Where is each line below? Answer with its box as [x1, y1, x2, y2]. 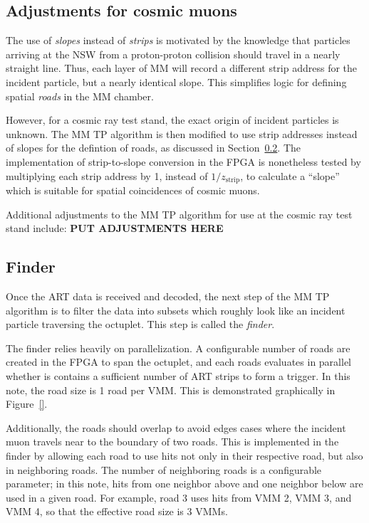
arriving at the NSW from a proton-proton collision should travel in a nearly [6, 46, 341, 61]
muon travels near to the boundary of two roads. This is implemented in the [6, 434, 339, 449]
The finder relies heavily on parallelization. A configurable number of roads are [6, 340, 350, 355]
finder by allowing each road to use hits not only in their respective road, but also [6, 448, 363, 463]
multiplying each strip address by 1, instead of [6, 168, 208, 183]
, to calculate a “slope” [240, 168, 340, 183]
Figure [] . [6, 396, 48, 411]
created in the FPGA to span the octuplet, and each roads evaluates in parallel [6, 354, 352, 369]
